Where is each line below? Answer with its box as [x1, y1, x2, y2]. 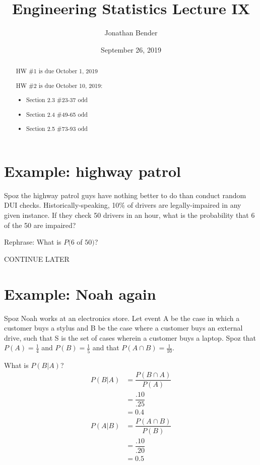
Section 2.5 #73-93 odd [26, 124, 88, 133]
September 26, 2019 [101, 44, 161, 55]
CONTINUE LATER [4, 253, 70, 264]
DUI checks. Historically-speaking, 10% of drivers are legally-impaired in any [4, 200, 241, 210]
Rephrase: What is [4, 237, 61, 247]
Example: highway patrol [4, 160, 181, 181]
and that [92, 342, 119, 353]
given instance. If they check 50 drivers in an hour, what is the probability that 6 [4, 210, 255, 220]
